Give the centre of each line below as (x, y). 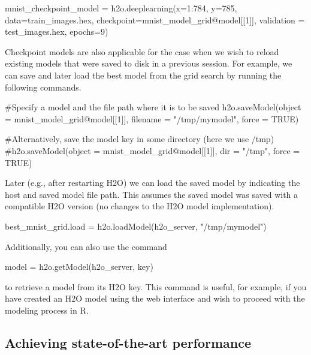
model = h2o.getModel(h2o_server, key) (79, 267)
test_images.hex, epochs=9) (57, 31)
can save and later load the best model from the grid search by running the (143, 75)
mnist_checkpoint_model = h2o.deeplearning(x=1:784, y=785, (121, 8)
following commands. (43, 87)
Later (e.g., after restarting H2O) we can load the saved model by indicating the (153, 183)
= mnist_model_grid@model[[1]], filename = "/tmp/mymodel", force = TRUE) (152, 118)
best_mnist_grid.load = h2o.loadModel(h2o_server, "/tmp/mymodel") (136, 226)
